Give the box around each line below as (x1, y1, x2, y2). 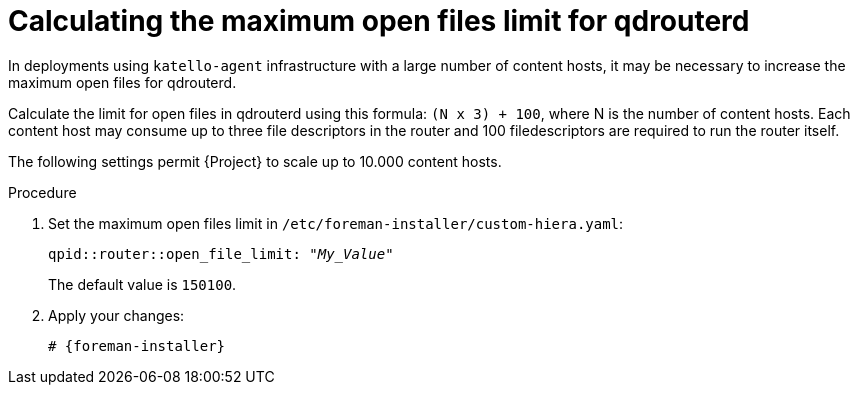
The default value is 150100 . (48, 275, 237, 293)
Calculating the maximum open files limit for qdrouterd (8, 4, 750, 38)
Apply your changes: (48, 306, 185, 324)
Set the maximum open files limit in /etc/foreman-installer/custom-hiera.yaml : (48, 214, 624, 232)
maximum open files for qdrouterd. (8, 73, 237, 91)
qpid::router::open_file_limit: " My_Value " (48, 245, 394, 262)
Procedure (8, 183, 77, 201)
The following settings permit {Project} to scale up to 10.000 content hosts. (8, 152, 502, 170)
